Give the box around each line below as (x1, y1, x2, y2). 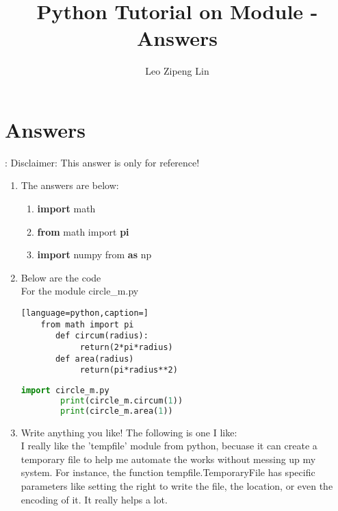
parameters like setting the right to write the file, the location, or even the (21, 478, 333, 493)
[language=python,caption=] (21, 308, 148, 318)
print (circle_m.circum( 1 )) (60, 395, 183, 406)
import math (37, 201, 96, 216)
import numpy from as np (37, 247, 152, 262)
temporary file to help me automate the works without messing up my (21, 451, 316, 466)
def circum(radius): (55, 331, 148, 341)
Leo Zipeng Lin (145, 64, 209, 78)
